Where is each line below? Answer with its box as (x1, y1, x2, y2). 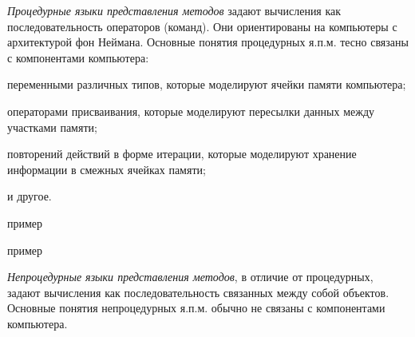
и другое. (7, 188, 52, 204)
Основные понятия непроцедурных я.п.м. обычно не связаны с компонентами (7, 299, 385, 316)
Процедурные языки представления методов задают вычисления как (7, 2, 342, 18)
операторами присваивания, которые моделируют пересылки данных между (7, 102, 375, 119)
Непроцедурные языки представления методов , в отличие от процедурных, (7, 268, 373, 285)
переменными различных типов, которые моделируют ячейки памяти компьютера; (7, 76, 406, 93)
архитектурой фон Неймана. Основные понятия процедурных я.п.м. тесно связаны (7, 34, 409, 50)
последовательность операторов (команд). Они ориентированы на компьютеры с (7, 18, 397, 34)
